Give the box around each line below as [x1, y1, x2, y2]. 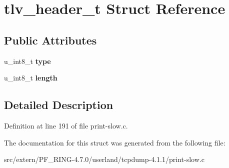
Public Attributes [4, 32, 97, 47]
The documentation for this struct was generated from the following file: [4, 137, 225, 147]
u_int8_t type [4, 55, 51, 66]
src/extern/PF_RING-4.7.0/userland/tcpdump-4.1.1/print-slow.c [4, 154, 204, 164]
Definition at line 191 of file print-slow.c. [4, 120, 128, 130]
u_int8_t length [4, 72, 57, 83]
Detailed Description [4, 97, 113, 112]
